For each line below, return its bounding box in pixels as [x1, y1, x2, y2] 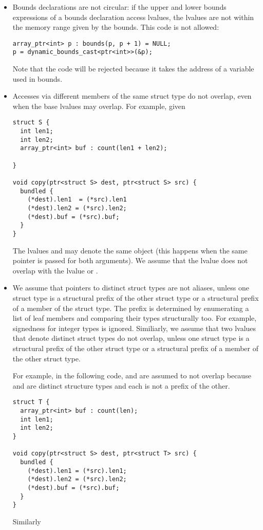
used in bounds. [12, 73, 63, 84]
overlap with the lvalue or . [12, 265, 98, 276]
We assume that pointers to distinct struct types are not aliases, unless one [12, 282, 249, 293]
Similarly [12, 516, 41, 526]
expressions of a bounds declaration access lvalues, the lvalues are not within [12, 11, 254, 22]
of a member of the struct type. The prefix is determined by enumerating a [12, 302, 249, 313]
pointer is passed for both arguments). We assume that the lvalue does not [12, 255, 248, 266]
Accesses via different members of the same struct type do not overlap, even [12, 90, 252, 101]
